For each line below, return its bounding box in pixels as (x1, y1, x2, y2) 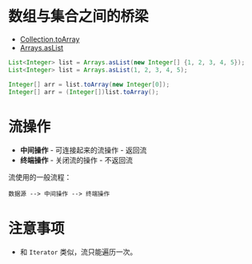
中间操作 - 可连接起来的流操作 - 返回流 (19, 145, 147, 155)
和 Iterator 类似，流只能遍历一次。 (19, 247, 138, 257)
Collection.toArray (19, 34, 80, 44)
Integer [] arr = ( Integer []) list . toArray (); (8, 87, 159, 96)
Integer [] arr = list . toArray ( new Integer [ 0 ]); (8, 80, 170, 88)
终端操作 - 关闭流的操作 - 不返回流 (19, 156, 134, 165)
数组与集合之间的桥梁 (8, 7, 150, 26)
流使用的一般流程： (8, 173, 72, 182)
